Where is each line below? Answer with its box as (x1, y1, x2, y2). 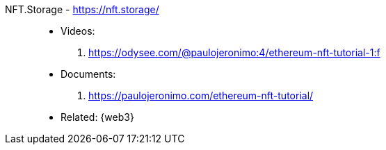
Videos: (61, 25, 95, 37)
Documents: (61, 68, 116, 80)
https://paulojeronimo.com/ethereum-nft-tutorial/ (88, 90, 314, 101)
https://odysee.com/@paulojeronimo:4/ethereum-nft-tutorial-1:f (88, 47, 380, 58)
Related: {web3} (61, 111, 134, 123)
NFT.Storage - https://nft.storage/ (5, 3, 159, 15)
